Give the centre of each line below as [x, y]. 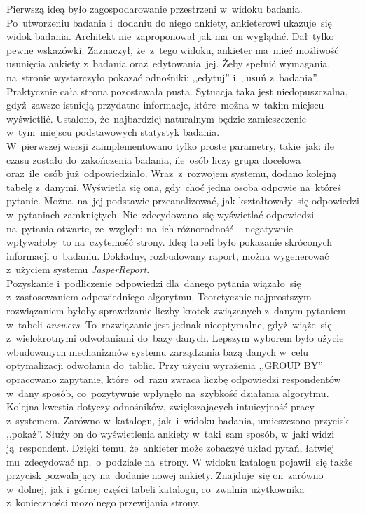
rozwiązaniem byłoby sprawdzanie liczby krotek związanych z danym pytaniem [176, 311]
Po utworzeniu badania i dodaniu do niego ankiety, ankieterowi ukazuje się [169, 22]
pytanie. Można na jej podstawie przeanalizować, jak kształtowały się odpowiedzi [183, 201]
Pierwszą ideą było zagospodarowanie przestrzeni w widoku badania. [154, 8]
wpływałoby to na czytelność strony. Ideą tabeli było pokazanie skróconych [170, 242]
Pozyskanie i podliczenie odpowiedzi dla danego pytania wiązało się [154, 283]
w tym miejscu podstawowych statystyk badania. [113, 132]
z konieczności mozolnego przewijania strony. [103, 502]
